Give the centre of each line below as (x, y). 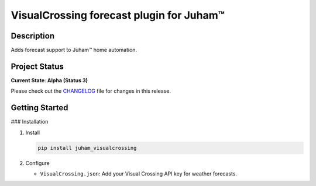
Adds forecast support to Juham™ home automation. (74, 50)
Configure (37, 163)
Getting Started (39, 108)
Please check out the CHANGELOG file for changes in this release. (91, 91)
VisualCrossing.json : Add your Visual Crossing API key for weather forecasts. (138, 174)
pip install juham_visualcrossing (87, 148)
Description (33, 36)
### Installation (30, 122)
